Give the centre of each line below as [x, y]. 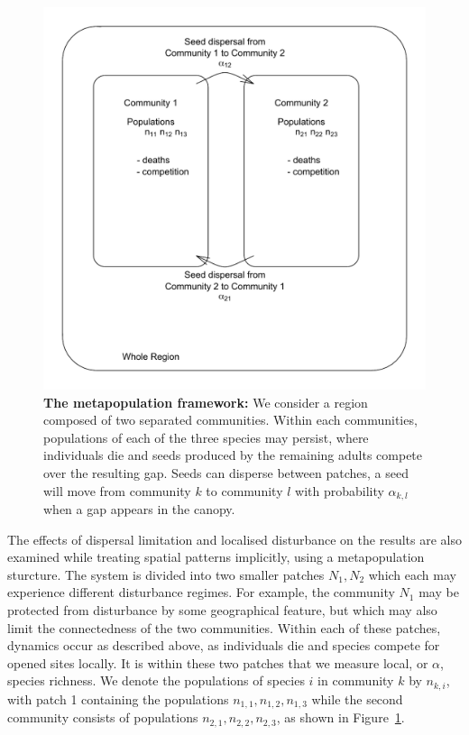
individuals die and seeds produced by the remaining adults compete [233, 455]
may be [439, 592]
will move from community [117, 490]
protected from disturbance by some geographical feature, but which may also [222, 609]
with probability [340, 490]
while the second [357, 698]
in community [356, 680]
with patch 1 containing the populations [118, 698]
